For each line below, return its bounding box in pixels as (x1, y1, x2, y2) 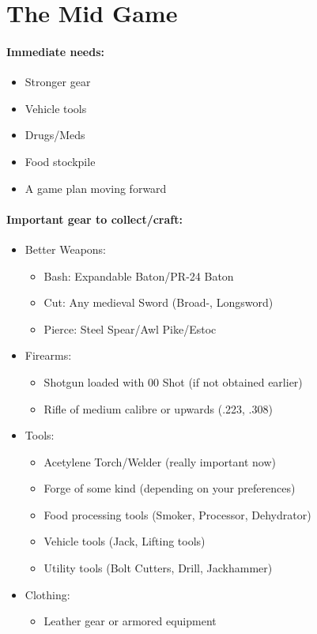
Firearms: (25, 347, 72, 364)
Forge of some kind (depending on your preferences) (43, 480, 296, 496)
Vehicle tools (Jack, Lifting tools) (43, 533, 206, 549)
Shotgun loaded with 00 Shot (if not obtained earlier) (43, 373, 303, 390)
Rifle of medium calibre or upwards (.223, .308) (43, 400, 273, 417)
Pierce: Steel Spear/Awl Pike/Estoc (43, 320, 217, 337)
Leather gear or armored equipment (43, 613, 217, 629)
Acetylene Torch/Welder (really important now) (43, 453, 276, 470)
